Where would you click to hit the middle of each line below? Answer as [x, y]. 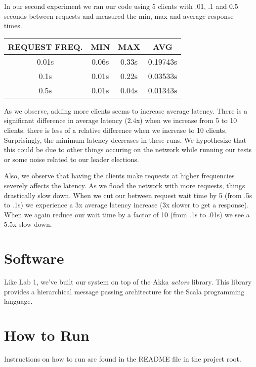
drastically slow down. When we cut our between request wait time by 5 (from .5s [128, 195]
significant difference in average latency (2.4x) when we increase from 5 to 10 [121, 120]
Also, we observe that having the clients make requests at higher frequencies [119, 176]
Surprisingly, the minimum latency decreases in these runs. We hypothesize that [125, 140]
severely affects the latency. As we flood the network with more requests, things [125, 185]
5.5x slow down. [28, 224]
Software [34, 258]
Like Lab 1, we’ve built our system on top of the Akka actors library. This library [128, 282]
